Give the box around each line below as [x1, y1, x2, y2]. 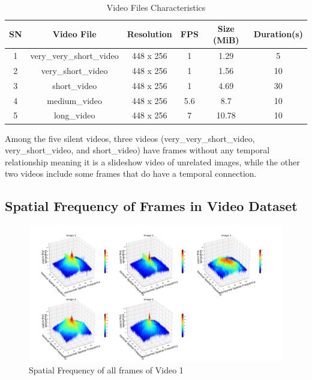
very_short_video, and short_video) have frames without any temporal [5, 144, 270, 156]
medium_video [47, 94, 103, 106]
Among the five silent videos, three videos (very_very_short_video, [5, 132, 255, 144]
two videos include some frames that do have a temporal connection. [5, 167, 257, 180]
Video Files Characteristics [106, 1, 206, 13]
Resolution [127, 28, 172, 40]
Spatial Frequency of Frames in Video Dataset [5, 197, 298, 215]
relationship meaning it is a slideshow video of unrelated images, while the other [5, 155, 300, 168]
